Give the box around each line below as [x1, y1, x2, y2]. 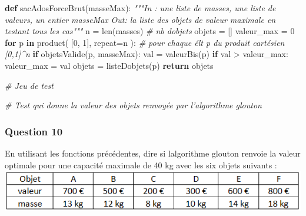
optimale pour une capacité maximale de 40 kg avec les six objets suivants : [5, 158, 277, 171]
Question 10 [5, 124, 63, 138]
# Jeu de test [5, 79, 54, 91]
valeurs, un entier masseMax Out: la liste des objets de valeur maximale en [5, 13, 276, 25]
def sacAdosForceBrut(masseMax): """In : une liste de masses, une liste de [5, 2, 276, 14]
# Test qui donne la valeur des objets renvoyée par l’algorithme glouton [5, 99, 262, 111]
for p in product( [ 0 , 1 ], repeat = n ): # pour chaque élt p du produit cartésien [5, 36, 285, 48]
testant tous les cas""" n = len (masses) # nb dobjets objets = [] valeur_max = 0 [5, 25, 295, 37]
